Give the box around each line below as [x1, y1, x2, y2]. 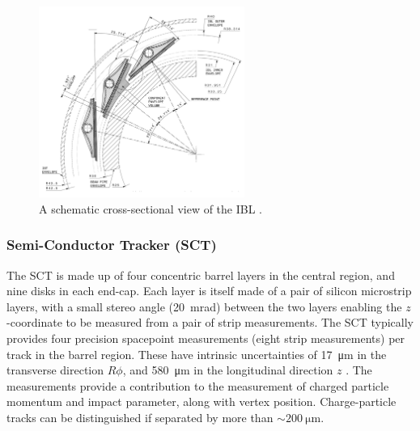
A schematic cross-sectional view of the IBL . [39, 200, 263, 217]
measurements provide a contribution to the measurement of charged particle [6, 377, 389, 394]
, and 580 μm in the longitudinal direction [122, 361, 333, 378]
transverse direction [6, 361, 104, 378]
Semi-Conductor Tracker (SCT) [6, 235, 217, 255]
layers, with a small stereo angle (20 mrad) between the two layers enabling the [6, 298, 402, 315]
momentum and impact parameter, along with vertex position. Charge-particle [6, 393, 397, 410]
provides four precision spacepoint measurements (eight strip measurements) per [6, 330, 405, 347]
